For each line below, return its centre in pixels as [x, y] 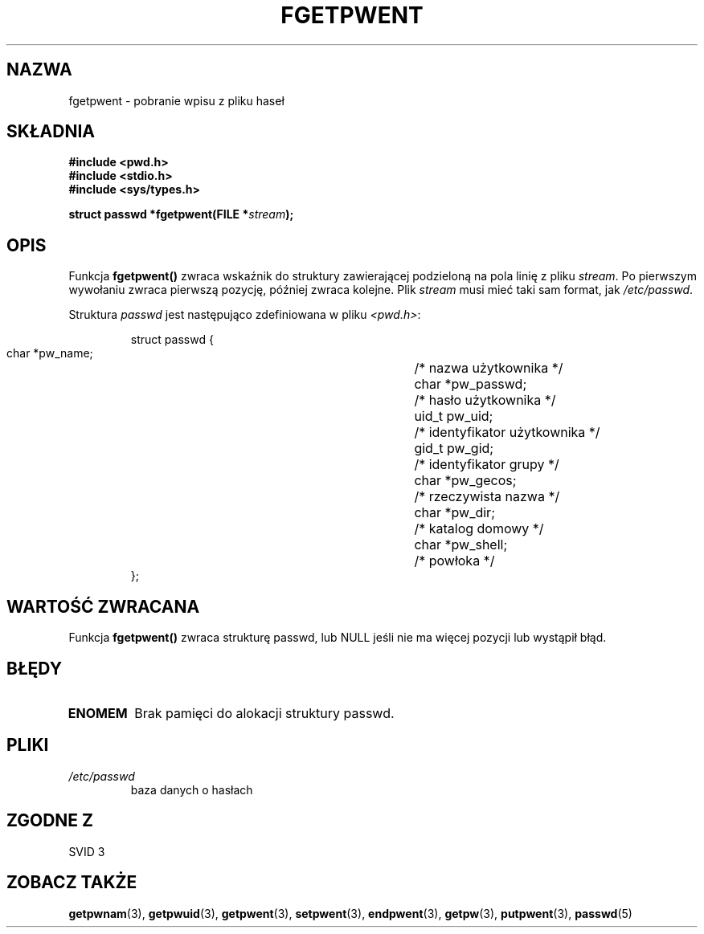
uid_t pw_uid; [454, 416]
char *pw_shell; [461, 545]
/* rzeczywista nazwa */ [487, 497]
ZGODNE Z [50, 821]
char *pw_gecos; [465, 481]
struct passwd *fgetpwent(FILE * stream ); [181, 214]
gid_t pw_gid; [454, 449]
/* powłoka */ [454, 561]
